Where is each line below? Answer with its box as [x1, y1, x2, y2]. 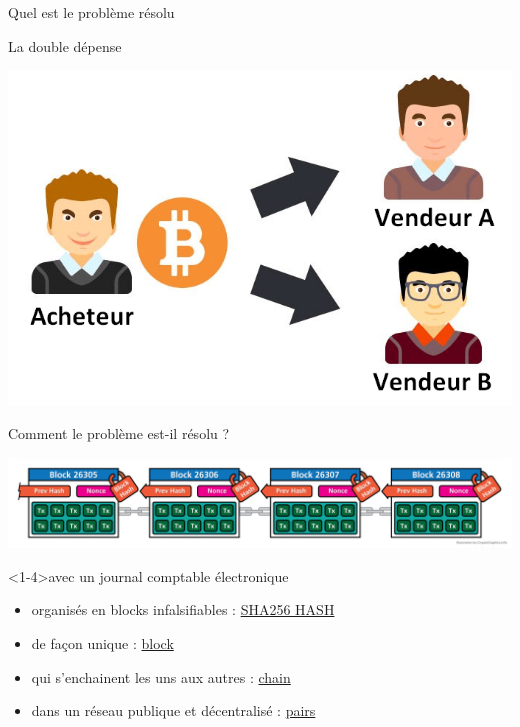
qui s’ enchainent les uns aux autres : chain [31, 666, 291, 687]
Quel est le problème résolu [8, 2, 175, 22]
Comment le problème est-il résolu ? [8, 423, 230, 444]
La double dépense [8, 35, 122, 56]
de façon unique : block [31, 632, 174, 653]
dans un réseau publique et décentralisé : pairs [31, 700, 316, 721]
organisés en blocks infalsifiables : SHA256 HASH [31, 599, 335, 620]
